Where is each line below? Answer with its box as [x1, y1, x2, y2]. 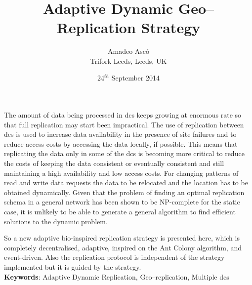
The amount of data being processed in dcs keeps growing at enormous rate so [4, 110, 242, 120]
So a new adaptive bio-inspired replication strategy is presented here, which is [4, 233, 240, 243]
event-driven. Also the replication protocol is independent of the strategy [4, 252, 225, 262]
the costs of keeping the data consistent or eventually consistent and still [4, 158, 224, 168]
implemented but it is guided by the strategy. [4, 262, 141, 272]
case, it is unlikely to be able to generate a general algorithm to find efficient [4, 206, 236, 217]
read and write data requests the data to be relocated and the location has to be [4, 177, 248, 188]
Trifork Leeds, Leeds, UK [90, 55, 167, 66]
